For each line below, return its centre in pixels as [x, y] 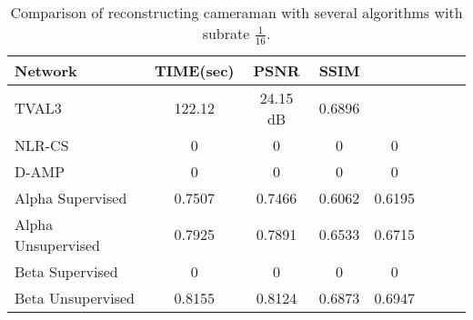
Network [46, 70]
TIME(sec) [194, 70]
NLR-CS [42, 145]
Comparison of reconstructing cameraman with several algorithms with [236, 12]
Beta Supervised [66, 271]
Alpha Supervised [71, 197]
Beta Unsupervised [75, 297]
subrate [226, 33]
